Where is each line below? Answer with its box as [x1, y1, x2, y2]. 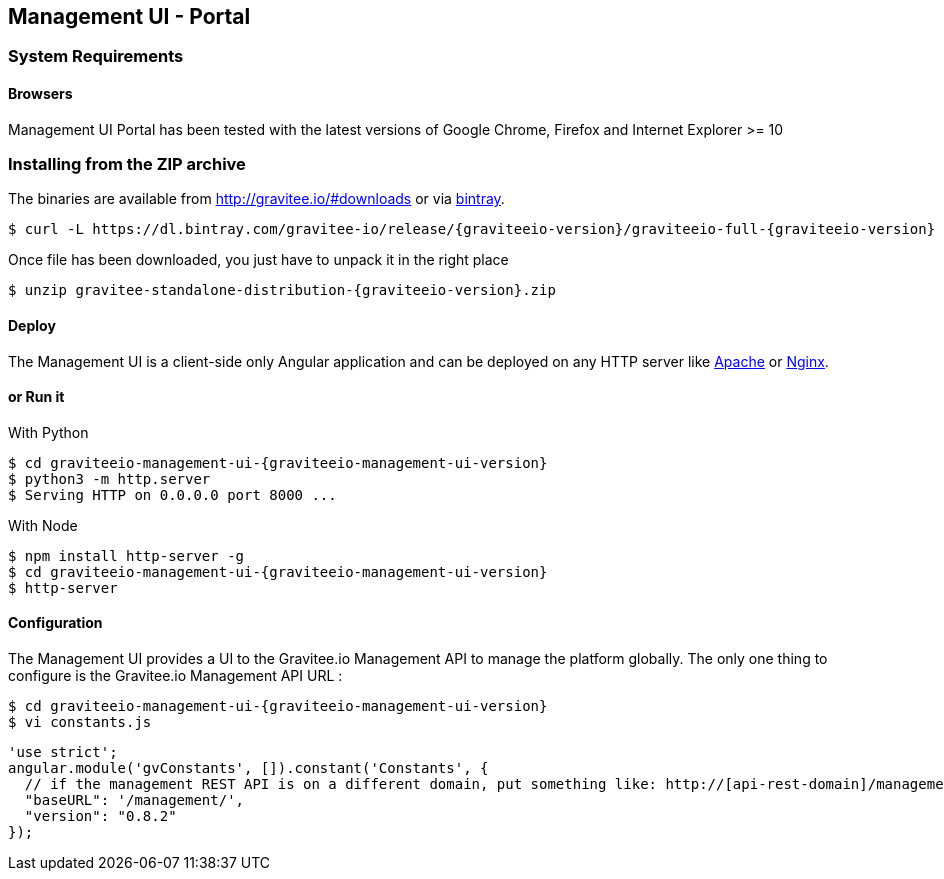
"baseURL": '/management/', [24, 792, 245, 809]
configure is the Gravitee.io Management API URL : [8, 667, 343, 685]
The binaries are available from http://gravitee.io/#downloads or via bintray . [8, 190, 505, 208]
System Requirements [8, 46, 184, 67]
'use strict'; [8, 744, 118, 761]
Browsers [8, 85, 73, 103]
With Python [8, 423, 89, 441]
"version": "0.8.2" [24, 808, 177, 825]
